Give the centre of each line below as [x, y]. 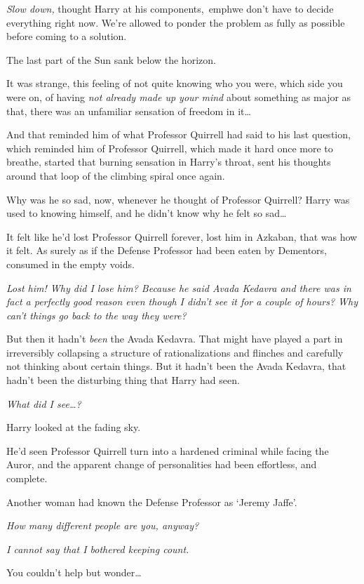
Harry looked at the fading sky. [74, 427]
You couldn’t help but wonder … [74, 572]
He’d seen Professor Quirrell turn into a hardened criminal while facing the [168, 450]
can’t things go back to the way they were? [96, 315]
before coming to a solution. [67, 36]
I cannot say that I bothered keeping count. [98, 549]
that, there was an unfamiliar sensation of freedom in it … [129, 111]
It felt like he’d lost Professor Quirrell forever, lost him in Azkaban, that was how [182, 236]
